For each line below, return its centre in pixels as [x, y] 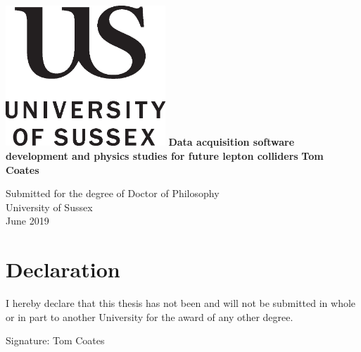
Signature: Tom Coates [55, 340]
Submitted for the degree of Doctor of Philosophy [113, 193]
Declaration [63, 269]
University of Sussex [49, 207]
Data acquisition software [232, 142]
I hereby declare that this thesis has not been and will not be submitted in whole [181, 303]
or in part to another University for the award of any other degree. [150, 316]
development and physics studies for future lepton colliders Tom [165, 155]
